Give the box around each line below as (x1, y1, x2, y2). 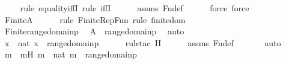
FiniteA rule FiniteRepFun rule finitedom (4, 13, 186, 25)
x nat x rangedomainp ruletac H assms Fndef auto (4, 36, 281, 49)
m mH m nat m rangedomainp (4, 48, 137, 60)
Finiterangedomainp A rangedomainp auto (4, 25, 184, 37)
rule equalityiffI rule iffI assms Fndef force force (20, 2, 249, 14)
